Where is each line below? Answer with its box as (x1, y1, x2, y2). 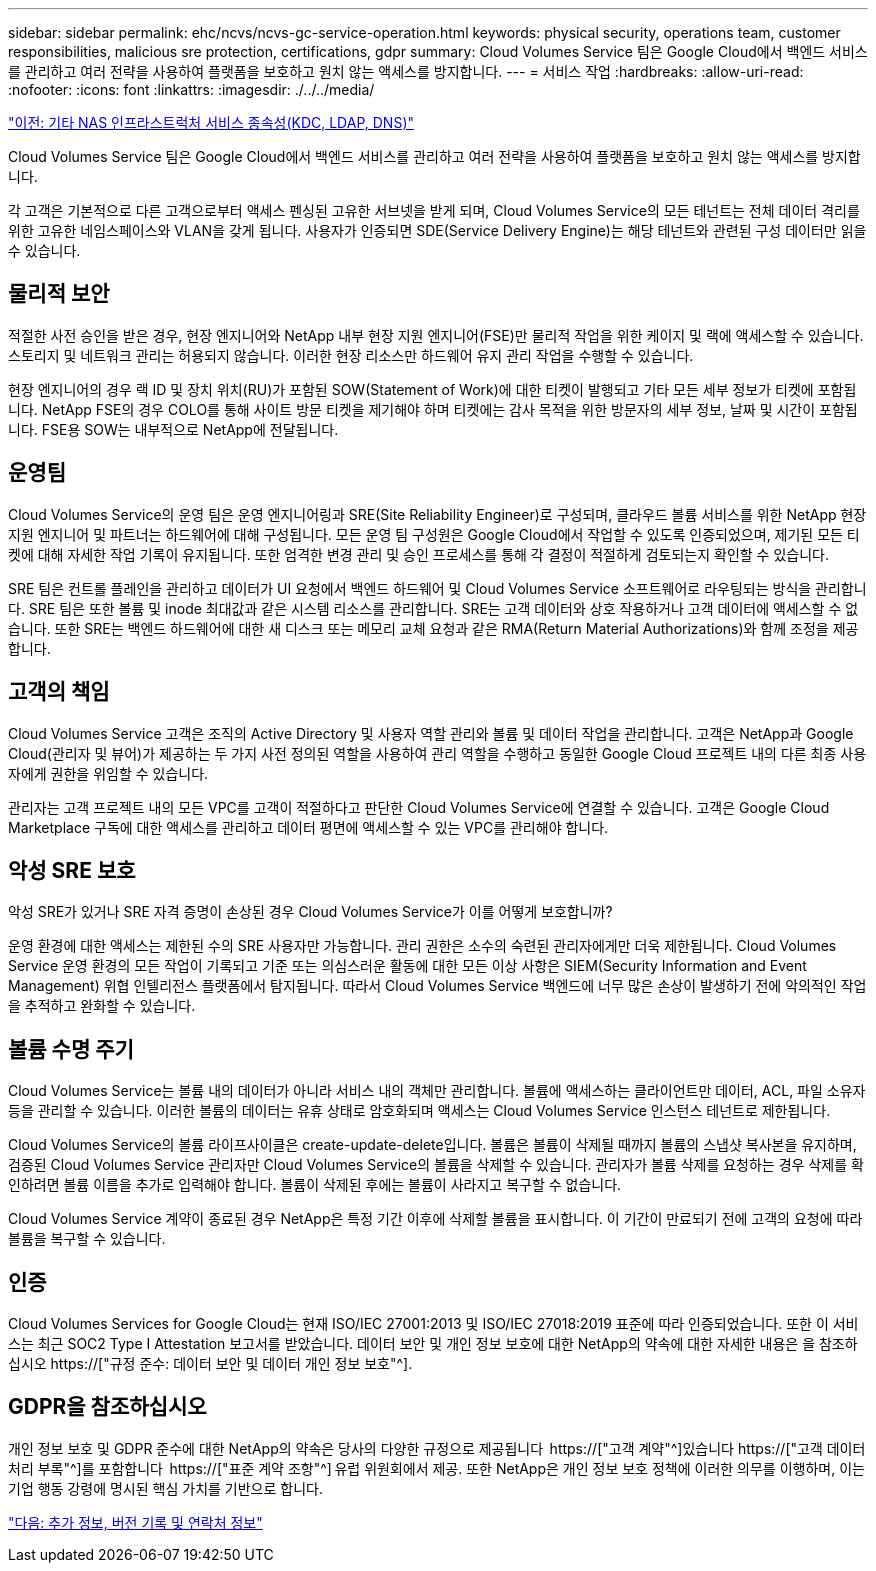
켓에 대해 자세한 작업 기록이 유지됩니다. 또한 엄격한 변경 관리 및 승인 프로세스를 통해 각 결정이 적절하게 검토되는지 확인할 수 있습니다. (8, 545, 829, 563)
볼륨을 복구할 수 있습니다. (8, 1230, 166, 1248)
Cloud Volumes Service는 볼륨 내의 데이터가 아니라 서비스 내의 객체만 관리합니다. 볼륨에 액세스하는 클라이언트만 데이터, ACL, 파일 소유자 (8, 1082, 866, 1100)
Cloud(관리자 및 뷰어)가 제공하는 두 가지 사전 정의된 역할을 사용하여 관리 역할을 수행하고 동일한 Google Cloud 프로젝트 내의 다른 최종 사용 (8, 744, 867, 762)
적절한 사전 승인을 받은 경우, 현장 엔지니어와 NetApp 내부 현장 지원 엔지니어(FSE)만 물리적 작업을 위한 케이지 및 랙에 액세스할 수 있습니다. (8, 326, 864, 344)
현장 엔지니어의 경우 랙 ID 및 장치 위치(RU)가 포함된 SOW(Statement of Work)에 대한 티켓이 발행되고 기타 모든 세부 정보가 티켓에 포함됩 (8, 380, 857, 398)
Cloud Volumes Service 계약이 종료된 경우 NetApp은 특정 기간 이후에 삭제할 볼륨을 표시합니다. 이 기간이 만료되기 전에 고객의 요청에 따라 (8, 1210, 863, 1228)
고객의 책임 (8, 679, 110, 705)
